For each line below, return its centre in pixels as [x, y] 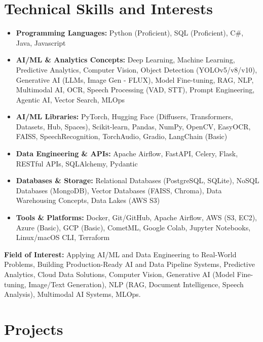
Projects [34, 329]
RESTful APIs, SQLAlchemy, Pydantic [77, 163]
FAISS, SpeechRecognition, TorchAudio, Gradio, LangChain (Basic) [122, 136]
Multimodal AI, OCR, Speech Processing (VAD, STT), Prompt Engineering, [135, 90]
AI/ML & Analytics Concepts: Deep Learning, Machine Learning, [125, 60]
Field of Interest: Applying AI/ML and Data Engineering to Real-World [120, 254]
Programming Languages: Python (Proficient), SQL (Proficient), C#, [130, 33]
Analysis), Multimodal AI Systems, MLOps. [72, 294]
